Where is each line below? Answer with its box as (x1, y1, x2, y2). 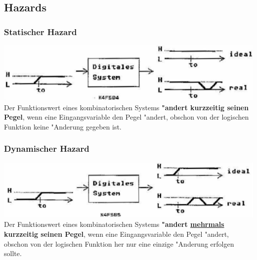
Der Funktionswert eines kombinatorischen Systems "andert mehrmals (4, 219, 224, 229)
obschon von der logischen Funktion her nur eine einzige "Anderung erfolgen (4, 238, 234, 249)
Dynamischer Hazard (4, 142, 89, 155)
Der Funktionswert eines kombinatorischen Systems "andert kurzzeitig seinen (4, 102, 249, 112)
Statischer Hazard (4, 25, 77, 38)
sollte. (4, 248, 22, 259)
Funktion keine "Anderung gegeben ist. (4, 121, 122, 131)
